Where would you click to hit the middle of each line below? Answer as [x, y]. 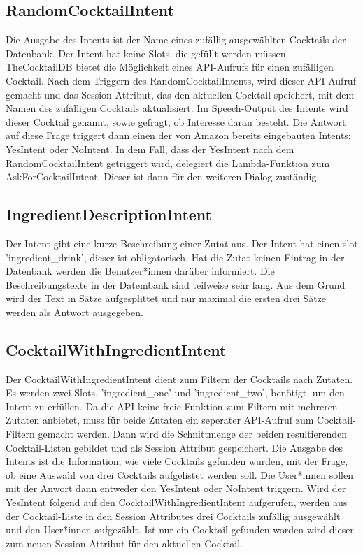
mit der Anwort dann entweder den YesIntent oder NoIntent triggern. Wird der [176, 488]
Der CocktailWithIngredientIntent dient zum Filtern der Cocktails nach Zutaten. [179, 379]
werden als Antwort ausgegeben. [74, 311]
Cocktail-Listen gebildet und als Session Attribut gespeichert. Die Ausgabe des [175, 447]
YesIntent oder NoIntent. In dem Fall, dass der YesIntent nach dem [150, 149]
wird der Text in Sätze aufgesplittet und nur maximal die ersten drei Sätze [166, 298]
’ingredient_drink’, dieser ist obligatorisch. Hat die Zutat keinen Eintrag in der [175, 257]
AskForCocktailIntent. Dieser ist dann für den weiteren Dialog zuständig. [163, 177]
